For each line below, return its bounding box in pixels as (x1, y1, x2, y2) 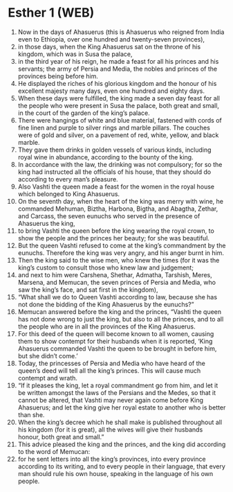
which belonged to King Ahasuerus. (17, 189, 120, 198)
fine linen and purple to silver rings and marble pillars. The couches (17, 123, 210, 132)
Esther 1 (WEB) (8, 5, 95, 21)
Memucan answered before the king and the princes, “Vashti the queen (17, 307, 222, 316)
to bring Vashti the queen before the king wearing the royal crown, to (17, 227, 215, 235)
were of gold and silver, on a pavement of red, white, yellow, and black (17, 130, 219, 139)
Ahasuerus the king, (17, 219, 75, 227)
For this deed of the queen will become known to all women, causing (17, 329, 214, 337)
